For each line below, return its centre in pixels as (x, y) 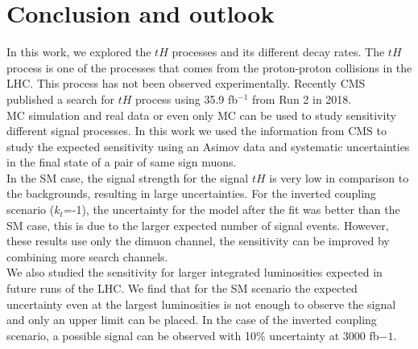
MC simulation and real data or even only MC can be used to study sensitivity (201, 115)
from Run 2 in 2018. (302, 99)
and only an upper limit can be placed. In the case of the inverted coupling (192, 320)
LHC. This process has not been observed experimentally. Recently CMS (186, 83)
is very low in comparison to (339, 177)
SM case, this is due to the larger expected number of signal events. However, (198, 225)
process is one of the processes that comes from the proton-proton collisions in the (209, 67)
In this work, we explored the (79, 52)
